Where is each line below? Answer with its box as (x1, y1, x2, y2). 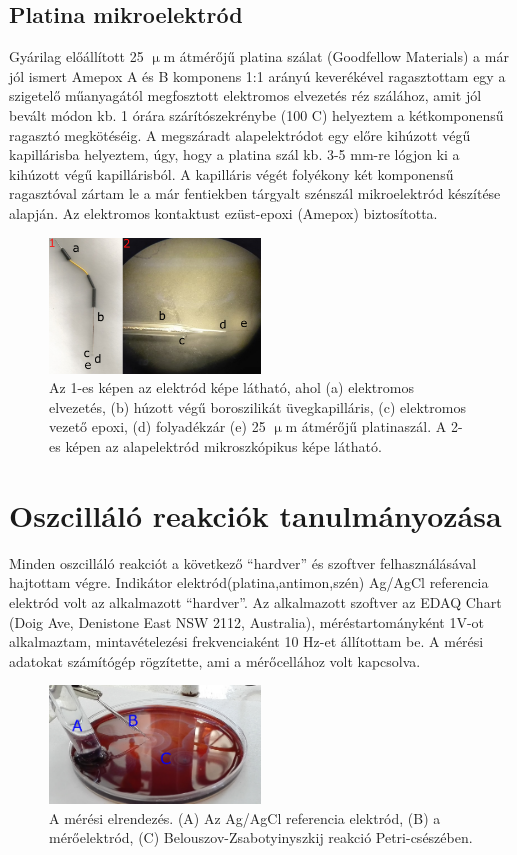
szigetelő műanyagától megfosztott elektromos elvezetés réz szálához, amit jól (9, 85, 482, 106)
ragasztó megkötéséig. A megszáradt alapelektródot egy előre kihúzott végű (9, 124, 471, 145)
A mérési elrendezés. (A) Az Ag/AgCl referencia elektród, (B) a (49, 807, 441, 828)
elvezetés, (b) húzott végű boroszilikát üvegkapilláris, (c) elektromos (49, 396, 466, 417)
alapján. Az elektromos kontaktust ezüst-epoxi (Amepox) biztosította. (9, 202, 438, 223)
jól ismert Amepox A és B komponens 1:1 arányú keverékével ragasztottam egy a (9, 65, 506, 86)
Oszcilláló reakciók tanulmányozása (9, 494, 502, 535)
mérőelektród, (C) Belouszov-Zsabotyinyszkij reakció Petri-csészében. (49, 827, 473, 848)
